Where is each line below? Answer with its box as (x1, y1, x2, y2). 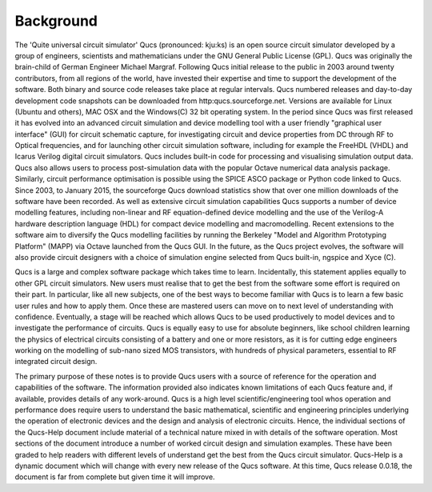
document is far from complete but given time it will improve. (14, 472, 215, 482)
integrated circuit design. (14, 357, 98, 366)
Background (14, 12, 98, 30)
